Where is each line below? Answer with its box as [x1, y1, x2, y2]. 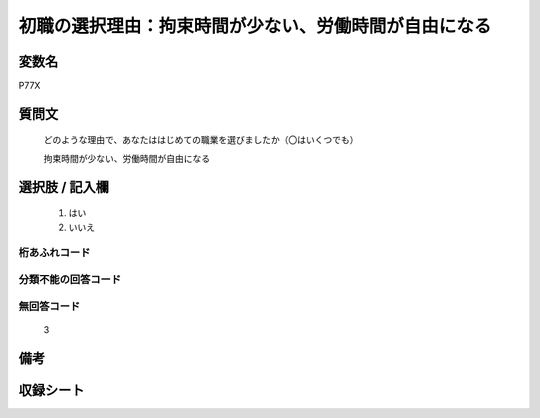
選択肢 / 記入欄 [18, 178, 110, 195]
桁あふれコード [18, 246, 91, 260]
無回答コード [18, 299, 81, 313]
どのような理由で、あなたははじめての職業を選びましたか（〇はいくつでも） [43, 134, 359, 146]
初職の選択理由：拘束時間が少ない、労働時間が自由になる [18, 15, 492, 37]
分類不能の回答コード [18, 272, 122, 286]
